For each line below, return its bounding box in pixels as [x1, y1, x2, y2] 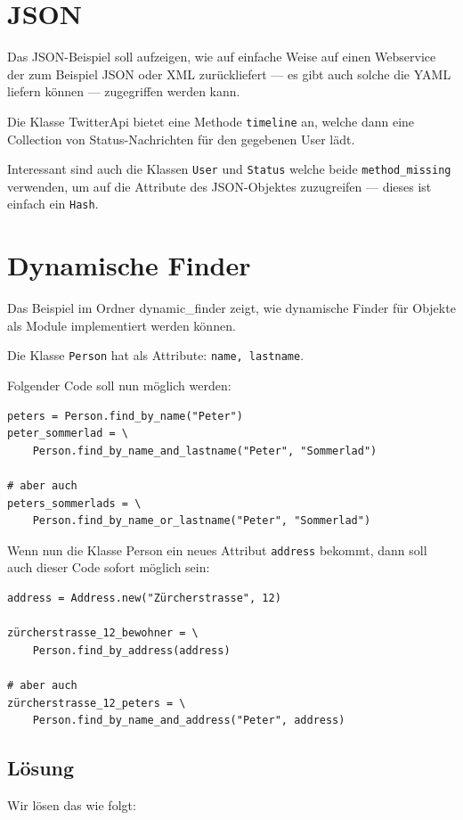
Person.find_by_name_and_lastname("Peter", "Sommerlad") [32, 444, 378, 457]
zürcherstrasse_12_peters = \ [7, 696, 186, 709]
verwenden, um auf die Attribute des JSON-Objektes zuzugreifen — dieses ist [7, 176, 432, 195]
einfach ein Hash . [7, 194, 99, 213]
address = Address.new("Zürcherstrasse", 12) [7, 592, 281, 605]
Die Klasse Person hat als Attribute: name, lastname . [7, 346, 305, 365]
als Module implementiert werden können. [7, 316, 236, 334]
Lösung [7, 754, 75, 782]
